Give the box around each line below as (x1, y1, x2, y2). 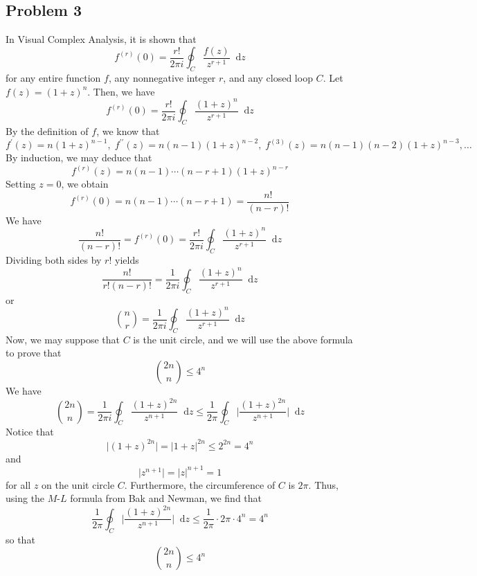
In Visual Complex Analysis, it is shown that (6, 32, 197, 46)
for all (6, 477, 31, 492)
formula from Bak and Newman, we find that (70, 491, 262, 505)
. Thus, (308, 477, 339, 492)
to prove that (6, 345, 62, 360)
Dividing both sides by (6, 253, 102, 267)
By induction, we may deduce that (6, 150, 152, 165)
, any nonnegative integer (108, 71, 216, 85)
